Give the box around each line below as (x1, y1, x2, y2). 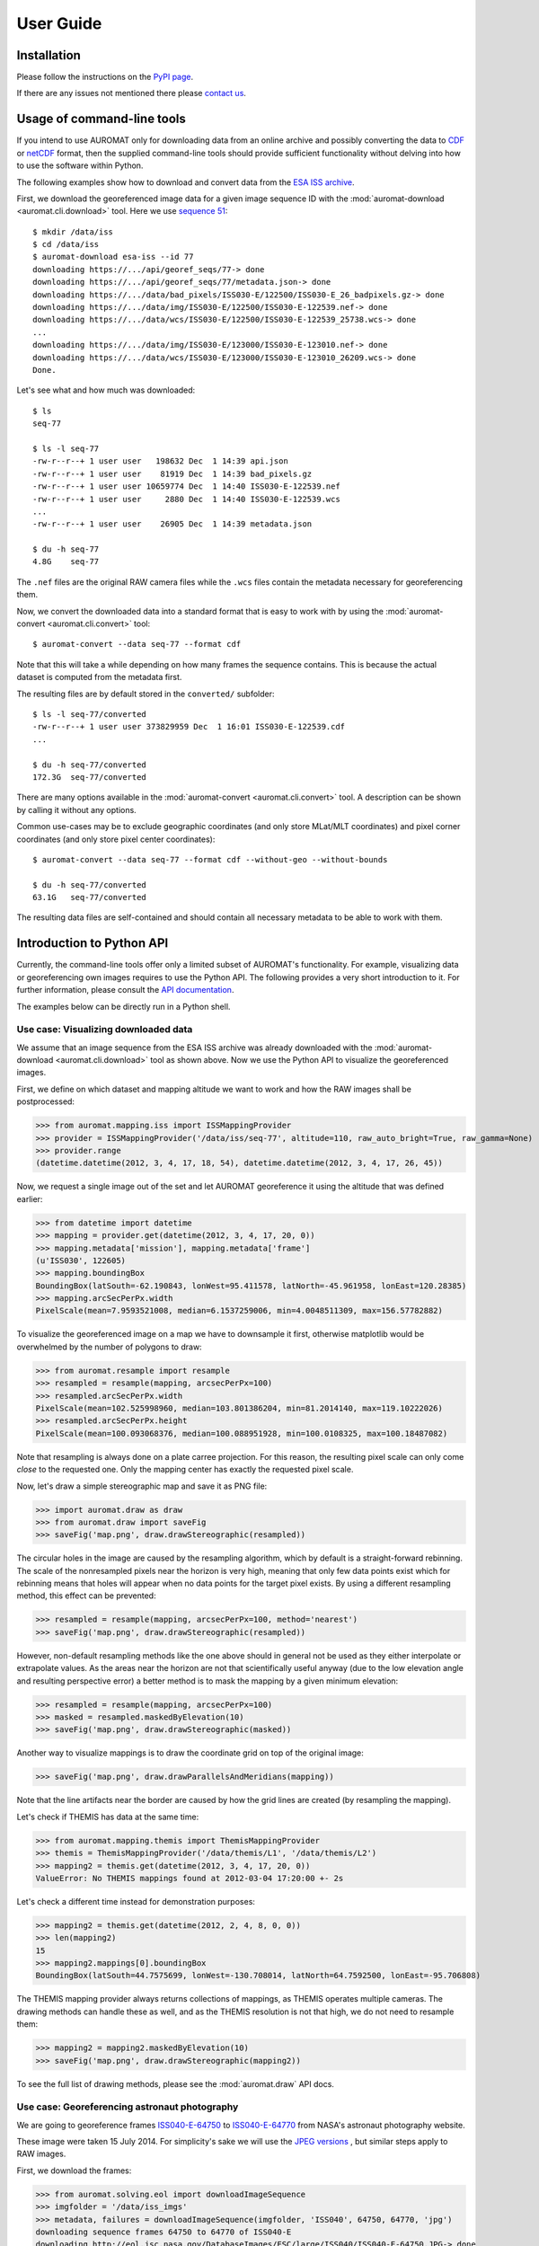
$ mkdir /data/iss (32, 226, 114, 237)
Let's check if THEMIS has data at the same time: (16, 1811, 199, 1822)
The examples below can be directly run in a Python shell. (16, 1001, 231, 1012)
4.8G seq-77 (32, 557, 100, 567)
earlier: (16, 1193, 43, 1204)
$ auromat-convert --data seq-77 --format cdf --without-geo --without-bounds (32, 854, 388, 864)
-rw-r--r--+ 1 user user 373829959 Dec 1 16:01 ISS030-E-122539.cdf (32, 721, 346, 732)
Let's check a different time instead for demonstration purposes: (16, 1896, 256, 1906)
